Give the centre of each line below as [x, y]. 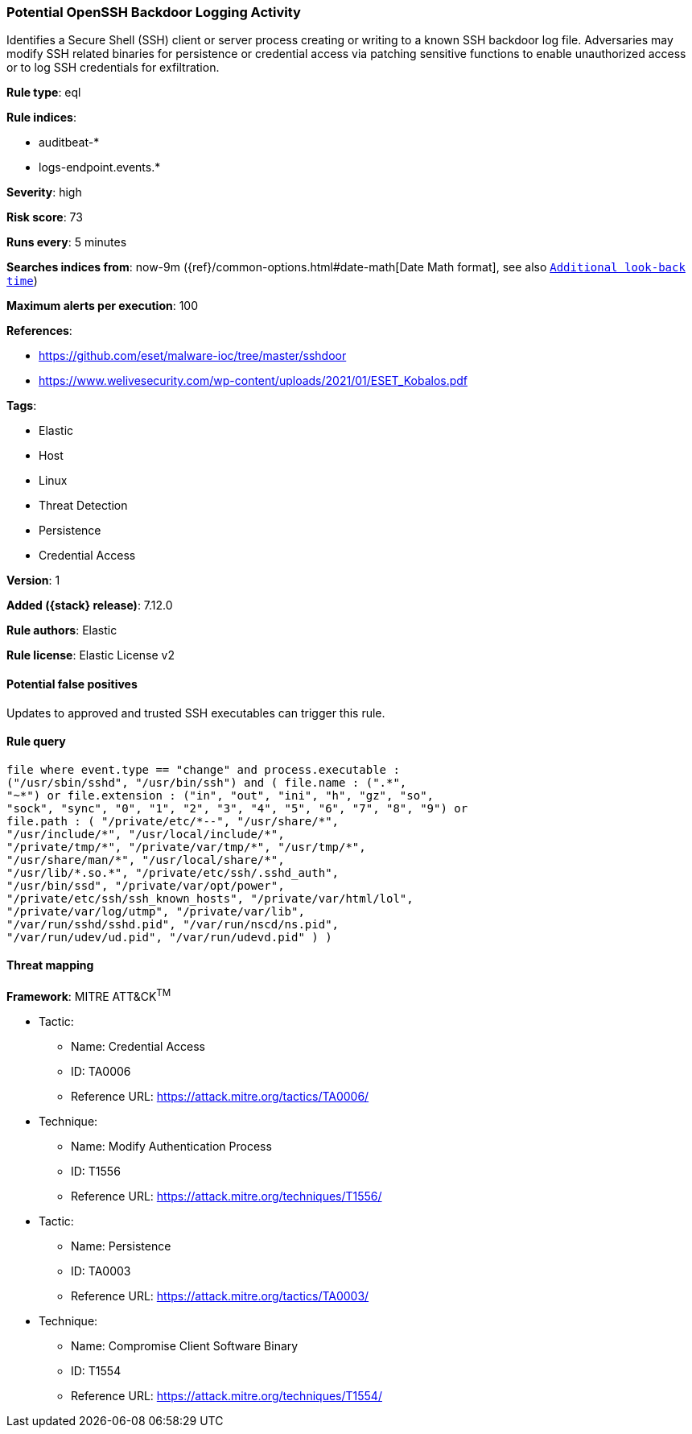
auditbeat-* [69, 143]
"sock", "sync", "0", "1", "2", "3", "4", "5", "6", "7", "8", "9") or [237, 808]
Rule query [36, 742]
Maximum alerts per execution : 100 [103, 306]
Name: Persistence [121, 1246]
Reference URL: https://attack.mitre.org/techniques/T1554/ [227, 1395]
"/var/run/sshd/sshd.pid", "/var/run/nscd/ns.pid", [173, 924]
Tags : [22, 406]
